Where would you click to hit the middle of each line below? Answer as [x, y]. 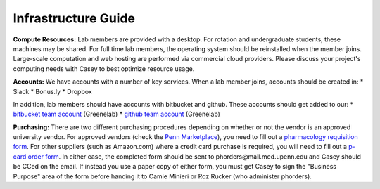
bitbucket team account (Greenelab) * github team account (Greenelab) [117, 114]
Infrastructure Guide [74, 18]
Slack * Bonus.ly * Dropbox [52, 91]
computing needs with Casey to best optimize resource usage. [104, 69]
